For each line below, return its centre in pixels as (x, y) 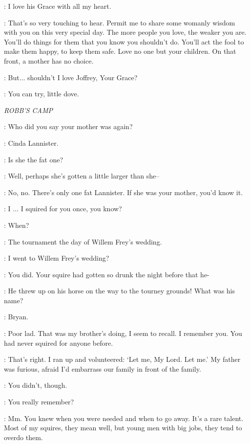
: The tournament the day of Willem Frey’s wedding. (83, 241)
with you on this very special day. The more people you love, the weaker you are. (125, 32)
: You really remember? (39, 402)
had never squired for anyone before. (59, 343)
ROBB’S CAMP (28, 110)
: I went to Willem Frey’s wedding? (57, 258)
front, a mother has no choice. (49, 60)
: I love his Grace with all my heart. (58, 6)
